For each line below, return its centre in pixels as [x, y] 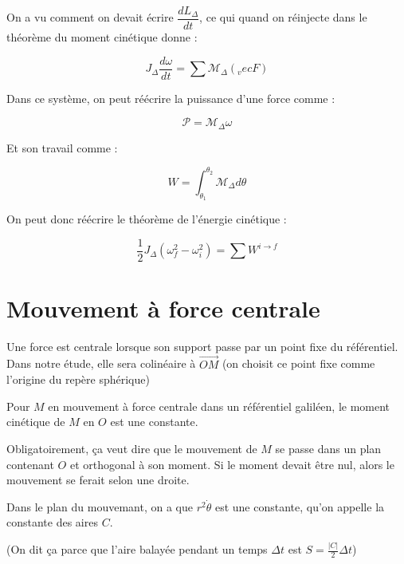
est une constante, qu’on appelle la [300, 506]
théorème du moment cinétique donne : [102, 37]
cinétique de [36, 422]
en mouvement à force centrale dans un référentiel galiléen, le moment [219, 406]
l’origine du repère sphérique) [78, 379]
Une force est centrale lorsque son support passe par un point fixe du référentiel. [202, 346]
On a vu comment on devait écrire [90, 17]
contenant [30, 464]
